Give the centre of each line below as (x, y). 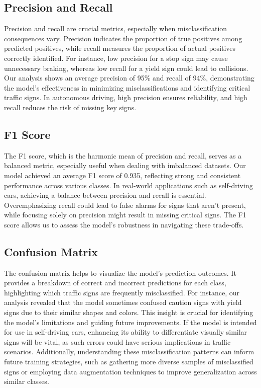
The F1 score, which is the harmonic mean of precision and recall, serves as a (123, 155)
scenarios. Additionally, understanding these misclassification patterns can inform (129, 352)
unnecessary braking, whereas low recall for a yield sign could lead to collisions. (126, 68)
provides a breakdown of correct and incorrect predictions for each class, (115, 283)
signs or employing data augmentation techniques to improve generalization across (130, 371)
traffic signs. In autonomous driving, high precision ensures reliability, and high (126, 97)
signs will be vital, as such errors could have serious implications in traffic (117, 341)
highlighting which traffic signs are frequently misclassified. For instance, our (122, 292)
